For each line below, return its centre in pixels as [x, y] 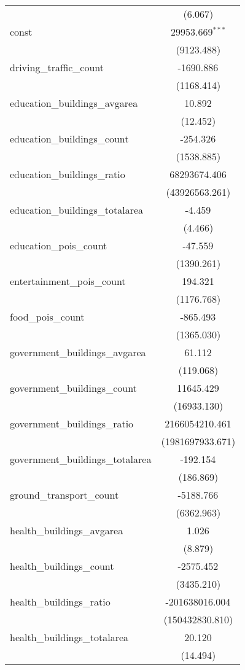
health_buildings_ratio [60, 602]
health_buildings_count [62, 566]
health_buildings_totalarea [69, 637]
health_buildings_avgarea [67, 530]
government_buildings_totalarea [81, 459]
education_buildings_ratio [68, 174]
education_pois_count [59, 245]
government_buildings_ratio [72, 423]
